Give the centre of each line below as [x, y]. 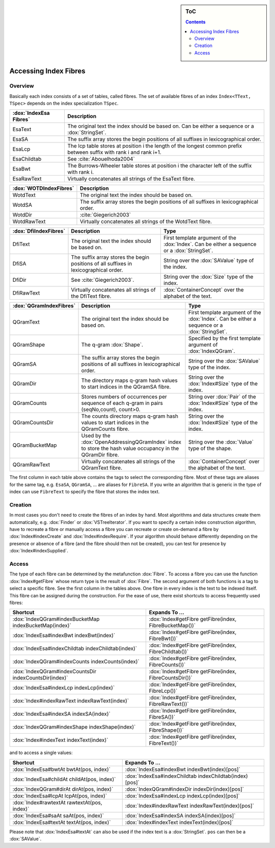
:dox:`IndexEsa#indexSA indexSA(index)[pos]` [180, 815]
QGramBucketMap [35, 445]
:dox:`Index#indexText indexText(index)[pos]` [179, 822]
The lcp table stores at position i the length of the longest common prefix [154, 146]
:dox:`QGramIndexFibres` [44, 306]
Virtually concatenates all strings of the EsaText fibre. [131, 179]
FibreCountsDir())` [171, 678]
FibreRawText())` [169, 704]
